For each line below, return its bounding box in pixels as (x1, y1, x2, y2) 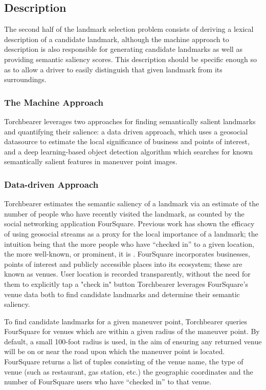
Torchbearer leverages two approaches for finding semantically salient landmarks (4, 115, 256, 126)
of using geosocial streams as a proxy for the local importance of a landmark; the (4, 228, 258, 239)
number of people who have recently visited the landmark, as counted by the (4, 208, 245, 219)
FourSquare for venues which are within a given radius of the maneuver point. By (4, 326, 260, 337)
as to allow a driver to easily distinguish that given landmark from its (4, 64, 223, 74)
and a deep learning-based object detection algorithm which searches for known (4, 146, 253, 157)
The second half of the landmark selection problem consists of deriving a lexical (4, 24, 254, 34)
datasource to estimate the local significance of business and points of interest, (4, 136, 250, 147)
